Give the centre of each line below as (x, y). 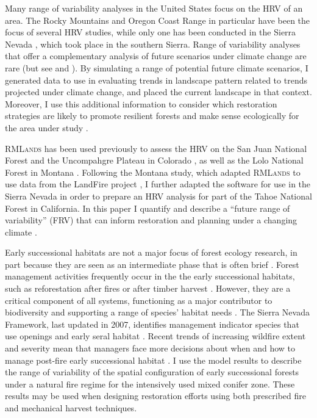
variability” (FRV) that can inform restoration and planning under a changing (151, 220)
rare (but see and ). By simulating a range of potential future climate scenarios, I (157, 67)
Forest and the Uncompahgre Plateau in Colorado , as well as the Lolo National (154, 160)
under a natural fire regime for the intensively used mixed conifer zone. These (150, 384)
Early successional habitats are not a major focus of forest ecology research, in (151, 252)
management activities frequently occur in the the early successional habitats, (150, 276)
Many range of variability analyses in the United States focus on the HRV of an (154, 8)
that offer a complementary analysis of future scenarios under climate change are (156, 56)
